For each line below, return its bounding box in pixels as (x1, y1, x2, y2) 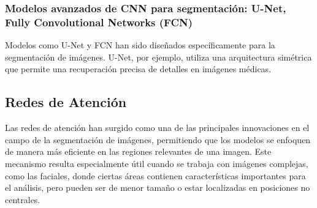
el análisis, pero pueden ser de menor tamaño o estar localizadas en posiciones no (5, 181, 310, 194)
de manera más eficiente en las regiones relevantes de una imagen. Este (5, 145, 272, 158)
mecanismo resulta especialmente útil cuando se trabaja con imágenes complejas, (5, 157, 308, 169)
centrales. (5, 193, 40, 206)
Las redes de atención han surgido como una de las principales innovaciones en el (5, 121, 310, 134)
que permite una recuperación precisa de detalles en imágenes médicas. (5, 62, 272, 75)
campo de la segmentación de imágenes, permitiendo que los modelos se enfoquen (5, 133, 311, 146)
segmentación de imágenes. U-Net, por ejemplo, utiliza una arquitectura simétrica (5, 50, 312, 63)
